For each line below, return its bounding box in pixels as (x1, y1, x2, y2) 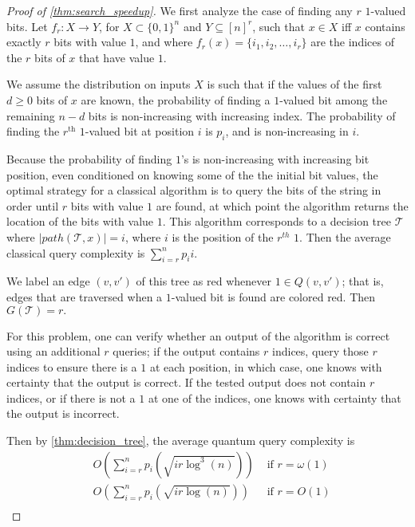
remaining (6, 107, 55, 124)
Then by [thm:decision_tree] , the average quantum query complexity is (6, 432, 355, 449)
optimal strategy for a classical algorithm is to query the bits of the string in (6, 182, 381, 199)
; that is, (342, 273, 384, 289)
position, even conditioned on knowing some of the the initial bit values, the (6, 166, 378, 183)
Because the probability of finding (6, 150, 172, 167)
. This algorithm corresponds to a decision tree (162, 213, 391, 230)
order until (6, 197, 59, 214)
